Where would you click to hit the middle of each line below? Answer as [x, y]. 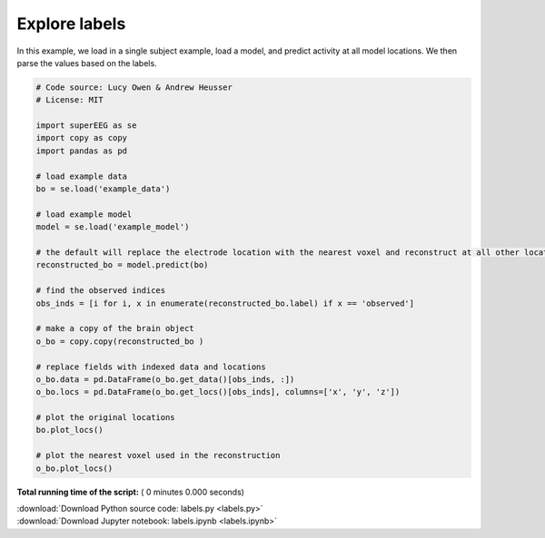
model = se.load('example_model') [113, 227]
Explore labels [71, 24]
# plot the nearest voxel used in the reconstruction [158, 455]
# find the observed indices [101, 291]
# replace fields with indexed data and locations [151, 367]
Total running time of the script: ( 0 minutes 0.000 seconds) [131, 492]
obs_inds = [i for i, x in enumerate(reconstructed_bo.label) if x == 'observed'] [225, 303]
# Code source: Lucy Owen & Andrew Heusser [134, 87]
